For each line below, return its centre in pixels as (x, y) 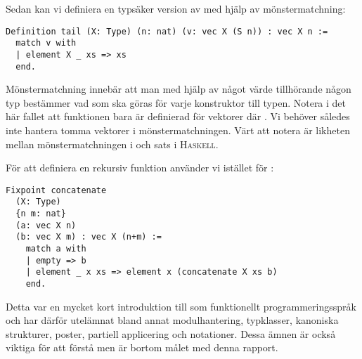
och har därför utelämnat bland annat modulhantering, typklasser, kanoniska (172, 320)
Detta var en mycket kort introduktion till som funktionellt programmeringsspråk (181, 306)
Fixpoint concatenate (56, 190)
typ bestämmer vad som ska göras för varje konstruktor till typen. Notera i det (176, 102)
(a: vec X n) (46, 225)
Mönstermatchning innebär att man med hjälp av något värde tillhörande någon (179, 89)
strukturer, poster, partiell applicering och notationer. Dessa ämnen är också (171, 333)
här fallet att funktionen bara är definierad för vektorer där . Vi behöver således (178, 116)
